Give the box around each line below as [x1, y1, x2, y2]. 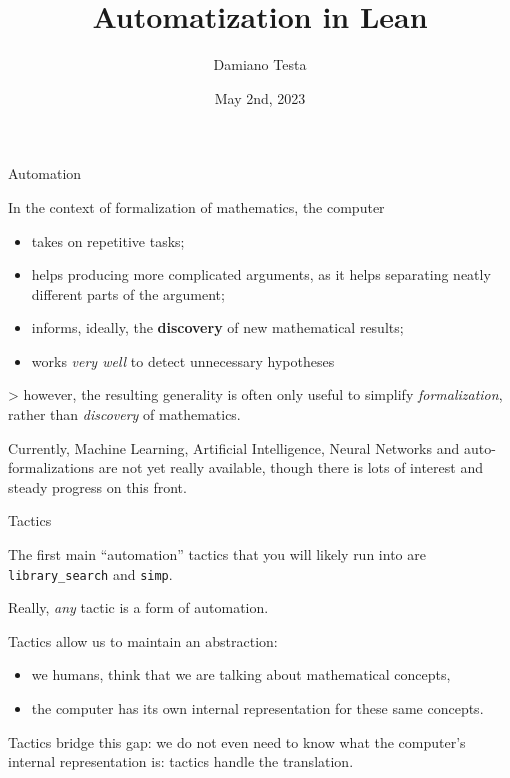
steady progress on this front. [8, 476, 187, 497]
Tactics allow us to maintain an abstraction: [8, 630, 278, 651]
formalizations [8, 457, 95, 478]
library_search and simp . [8, 563, 173, 584]
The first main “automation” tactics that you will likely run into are [8, 544, 426, 565]
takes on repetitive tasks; [31, 230, 185, 251]
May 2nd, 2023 [214, 87, 306, 108]
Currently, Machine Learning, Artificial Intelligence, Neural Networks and [8, 437, 460, 458]
